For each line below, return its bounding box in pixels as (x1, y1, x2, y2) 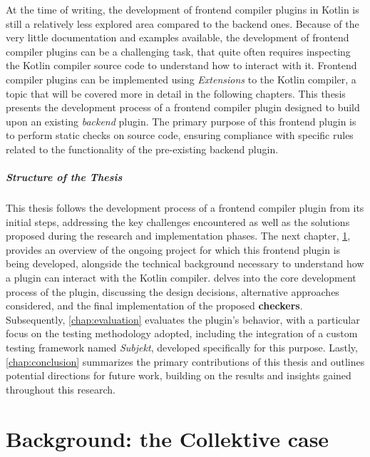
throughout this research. (6, 381, 115, 396)
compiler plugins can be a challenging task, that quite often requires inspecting (6, 43, 351, 58)
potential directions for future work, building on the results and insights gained (6, 368, 351, 383)
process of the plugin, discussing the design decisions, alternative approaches (6, 284, 339, 299)
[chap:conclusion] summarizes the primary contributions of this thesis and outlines (6, 354, 365, 369)
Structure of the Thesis (6, 170, 123, 185)
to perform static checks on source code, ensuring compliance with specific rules (6, 128, 354, 143)
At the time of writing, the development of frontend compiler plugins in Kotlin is (6, 2, 359, 16)
